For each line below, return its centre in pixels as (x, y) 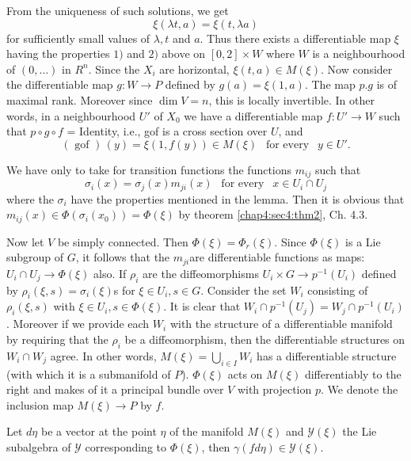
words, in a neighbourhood (71, 115)
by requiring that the (57, 339)
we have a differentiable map (253, 115)
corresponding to (126, 446)
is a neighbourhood (359, 53)
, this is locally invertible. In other (291, 99)
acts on (245, 373)
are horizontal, (194, 69)
